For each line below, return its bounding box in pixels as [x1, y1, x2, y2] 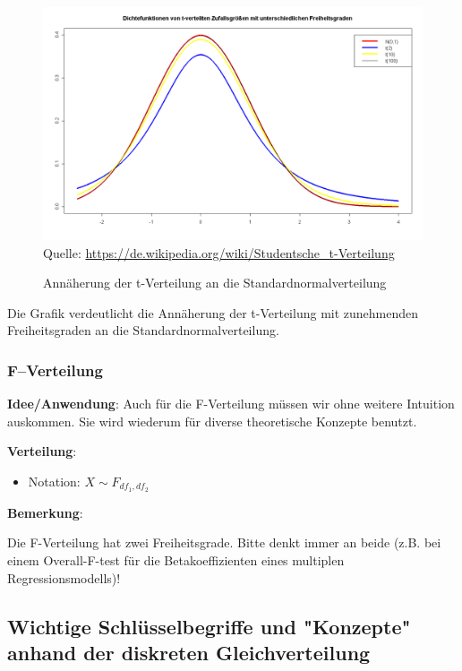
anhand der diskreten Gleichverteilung [7, 639, 371, 667]
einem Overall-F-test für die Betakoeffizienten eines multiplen [7, 551, 345, 570]
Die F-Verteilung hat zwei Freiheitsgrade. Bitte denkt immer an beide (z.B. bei [7, 533, 441, 552]
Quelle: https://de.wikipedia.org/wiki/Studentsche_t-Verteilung [43, 243, 395, 262]
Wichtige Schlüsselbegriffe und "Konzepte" [7, 612, 411, 640]
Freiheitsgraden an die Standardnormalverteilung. [7, 321, 279, 340]
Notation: [28, 472, 81, 490]
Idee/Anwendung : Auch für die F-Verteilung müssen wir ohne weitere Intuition [7, 394, 455, 413]
